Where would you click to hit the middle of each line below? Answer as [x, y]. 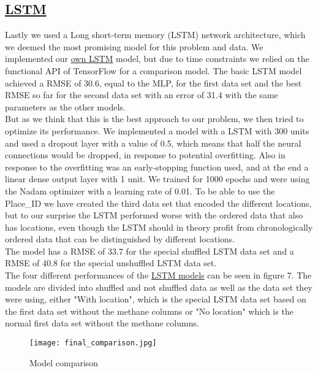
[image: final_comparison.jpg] [93, 343]
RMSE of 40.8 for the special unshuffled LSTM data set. [111, 263]
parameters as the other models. [65, 106]
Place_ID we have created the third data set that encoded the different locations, [158, 203]
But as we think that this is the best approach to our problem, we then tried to [154, 119]
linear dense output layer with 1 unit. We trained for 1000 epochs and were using [157, 179]
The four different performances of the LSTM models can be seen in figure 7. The [158, 275]
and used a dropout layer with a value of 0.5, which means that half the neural [153, 143]
